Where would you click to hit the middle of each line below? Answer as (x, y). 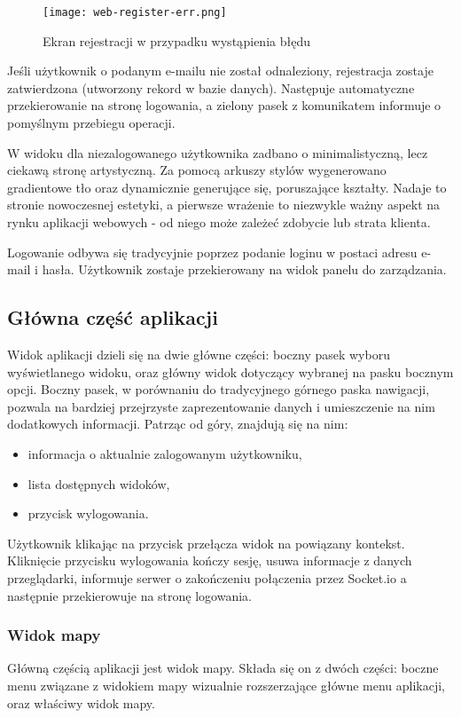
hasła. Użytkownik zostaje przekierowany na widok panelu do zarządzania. (244, 269)
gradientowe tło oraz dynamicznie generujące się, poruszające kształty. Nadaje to (227, 187)
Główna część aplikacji (113, 317)
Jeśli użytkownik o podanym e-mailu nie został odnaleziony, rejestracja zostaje (220, 71)
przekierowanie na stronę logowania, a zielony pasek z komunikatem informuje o (224, 105)
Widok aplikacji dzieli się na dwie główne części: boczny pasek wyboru (199, 354)
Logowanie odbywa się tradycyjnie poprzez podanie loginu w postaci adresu (212, 252)
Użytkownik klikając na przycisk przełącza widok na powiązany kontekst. (206, 543)
